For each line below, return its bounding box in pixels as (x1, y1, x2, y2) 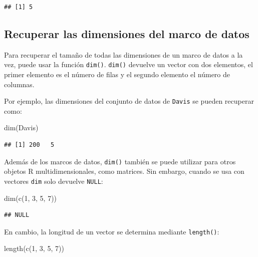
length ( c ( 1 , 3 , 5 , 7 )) (4, 243, 64, 253)
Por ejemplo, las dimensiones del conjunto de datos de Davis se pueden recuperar (4, 96, 254, 106)
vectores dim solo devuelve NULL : (4, 175, 103, 186)
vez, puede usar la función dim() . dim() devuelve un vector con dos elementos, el (4, 59, 253, 70)
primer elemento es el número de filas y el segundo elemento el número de (4, 69, 230, 80)
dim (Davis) (4, 122, 39, 133)
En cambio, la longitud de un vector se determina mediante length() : (4, 226, 219, 236)
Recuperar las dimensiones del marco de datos (4, 26, 249, 41)
